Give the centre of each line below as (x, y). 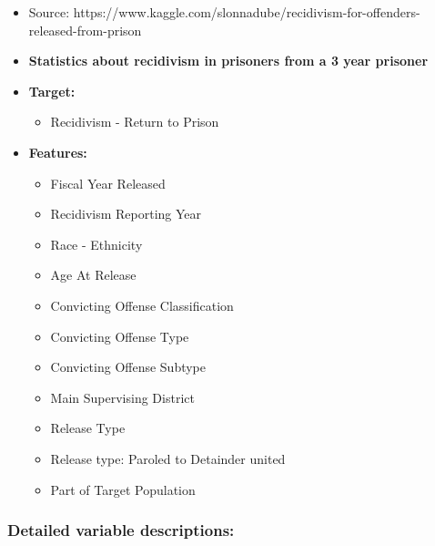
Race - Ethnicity (96, 244)
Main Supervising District (122, 397)
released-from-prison (85, 30)
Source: (49, 12)
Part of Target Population (123, 489)
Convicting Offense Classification (142, 305)
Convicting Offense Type (120, 336)
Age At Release (93, 275)
